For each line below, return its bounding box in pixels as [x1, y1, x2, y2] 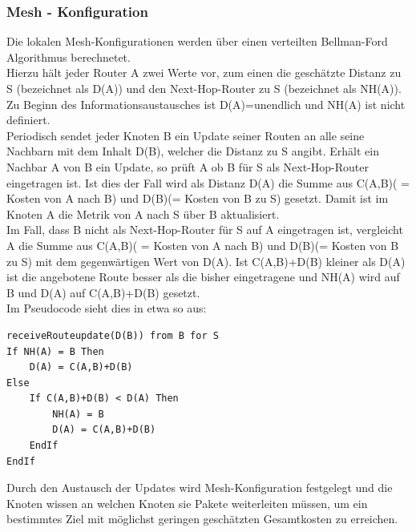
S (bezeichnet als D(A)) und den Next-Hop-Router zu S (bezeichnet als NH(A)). [6, 80, 402, 96]
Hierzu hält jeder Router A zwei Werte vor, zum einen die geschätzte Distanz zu [6, 64, 402, 81]
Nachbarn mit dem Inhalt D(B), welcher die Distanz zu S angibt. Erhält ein [6, 143, 379, 159]
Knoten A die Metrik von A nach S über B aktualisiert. [6, 205, 280, 222]
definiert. [6, 111, 50, 128]
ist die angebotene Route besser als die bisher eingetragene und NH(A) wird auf [6, 268, 400, 285]
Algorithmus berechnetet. [6, 48, 131, 65]
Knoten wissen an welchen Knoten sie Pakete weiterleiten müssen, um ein [6, 494, 368, 511]
